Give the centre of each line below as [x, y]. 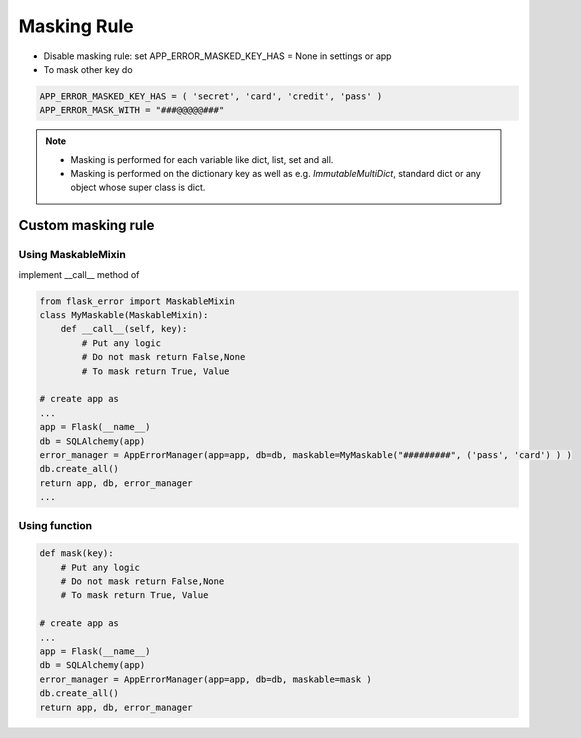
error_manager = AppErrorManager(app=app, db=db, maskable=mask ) [205, 679]
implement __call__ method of [79, 274]
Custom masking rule [86, 225]
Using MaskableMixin [72, 255]
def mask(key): [76, 553]
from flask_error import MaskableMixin [137, 301]
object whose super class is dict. [138, 187]
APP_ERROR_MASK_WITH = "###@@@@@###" [132, 110]
